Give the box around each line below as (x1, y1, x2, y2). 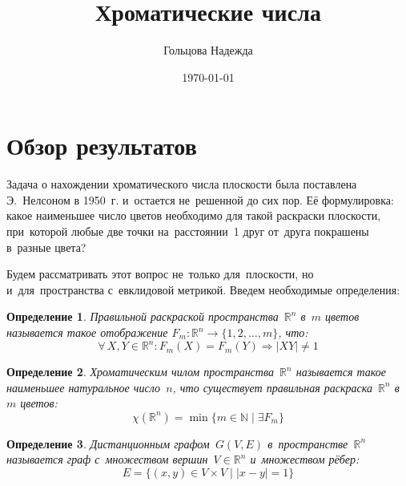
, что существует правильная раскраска (172, 379, 372, 395)
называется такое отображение (6, 324, 168, 340)
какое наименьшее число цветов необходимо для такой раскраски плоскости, (6, 207, 381, 224)
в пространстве (267, 435, 348, 452)
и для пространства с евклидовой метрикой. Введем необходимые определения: (6, 281, 400, 298)
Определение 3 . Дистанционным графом (6, 435, 210, 452)
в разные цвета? (6, 238, 86, 255)
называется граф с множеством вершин (6, 451, 208, 468)
